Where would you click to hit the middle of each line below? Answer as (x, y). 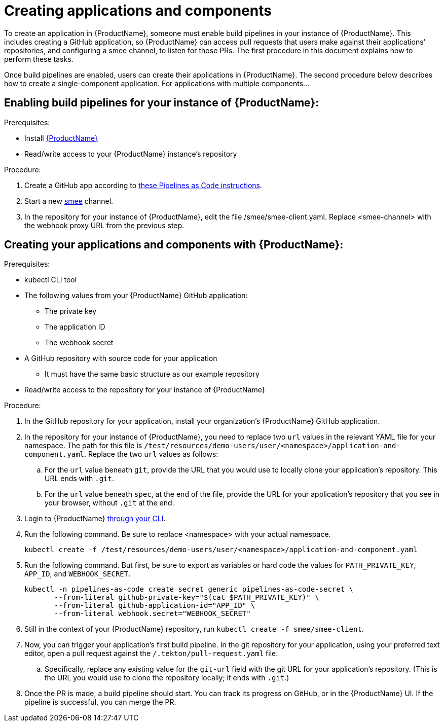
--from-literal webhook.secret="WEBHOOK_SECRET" (153, 614)
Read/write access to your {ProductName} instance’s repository (131, 154)
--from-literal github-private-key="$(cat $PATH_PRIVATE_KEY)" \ (187, 597)
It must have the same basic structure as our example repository (152, 374)
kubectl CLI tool (51, 280)
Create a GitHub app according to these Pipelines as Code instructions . (143, 185)
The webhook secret (79, 343)
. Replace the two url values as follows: (151, 454)
